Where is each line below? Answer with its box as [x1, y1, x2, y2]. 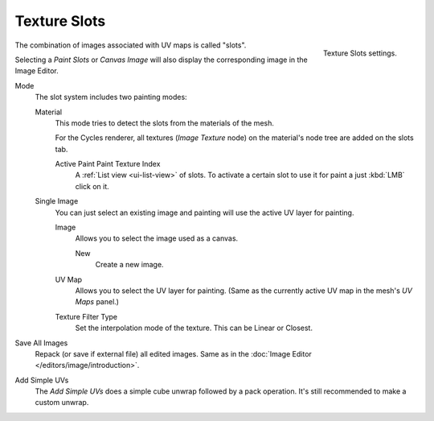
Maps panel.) [75, 297, 120, 307]
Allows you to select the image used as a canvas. [75, 233, 239, 243]
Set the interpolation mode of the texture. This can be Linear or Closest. [75, 323, 313, 333]
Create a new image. [95, 260, 164, 270]
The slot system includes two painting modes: [35, 93, 188, 102]
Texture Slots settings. [322, 48, 397, 58]
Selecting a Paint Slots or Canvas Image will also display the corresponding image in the [14, 55, 309, 64]
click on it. [75, 181, 110, 191]
